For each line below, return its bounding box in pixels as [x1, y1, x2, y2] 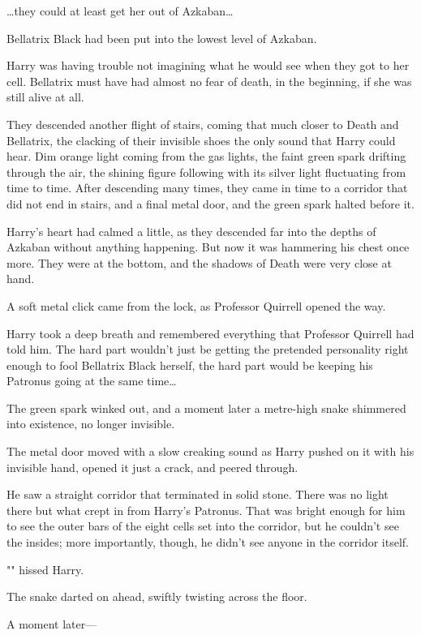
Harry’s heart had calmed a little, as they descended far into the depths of [6, 222, 376, 239]
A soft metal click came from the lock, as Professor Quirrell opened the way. [6, 297, 386, 314]
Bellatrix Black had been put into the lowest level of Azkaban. [6, 29, 317, 46]
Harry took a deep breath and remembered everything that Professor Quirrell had [6, 324, 415, 341]
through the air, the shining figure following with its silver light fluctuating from [6, 163, 406, 180]
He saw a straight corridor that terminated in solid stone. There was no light [6, 486, 389, 503]
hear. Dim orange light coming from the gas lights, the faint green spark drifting [6, 148, 406, 165]
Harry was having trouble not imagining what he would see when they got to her [6, 57, 410, 74]
